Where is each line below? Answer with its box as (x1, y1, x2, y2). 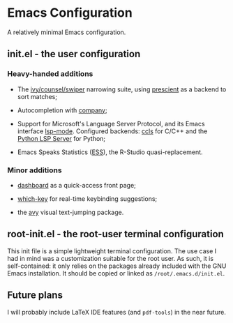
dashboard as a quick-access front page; (17, 181, 136, 189)
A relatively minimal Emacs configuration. (7, 28, 126, 36)
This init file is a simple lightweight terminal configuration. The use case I (7, 246, 217, 255)
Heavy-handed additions (7, 69, 93, 79)
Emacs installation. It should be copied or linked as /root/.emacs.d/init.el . (7, 269, 225, 277)
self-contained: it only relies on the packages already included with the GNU (7, 262, 227, 270)
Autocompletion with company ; (17, 106, 107, 114)
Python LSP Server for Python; (17, 134, 106, 142)
